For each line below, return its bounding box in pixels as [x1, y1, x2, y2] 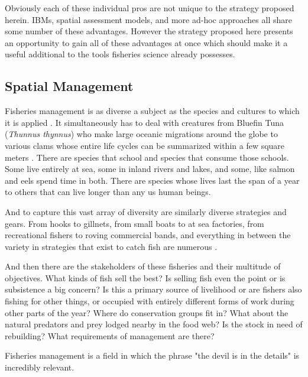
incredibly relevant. [5, 361, 74, 373]
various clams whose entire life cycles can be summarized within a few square [5, 139, 285, 151]
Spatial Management [5, 77, 134, 95]
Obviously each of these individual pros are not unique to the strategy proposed [5, 2, 294, 14]
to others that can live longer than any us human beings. [5, 186, 211, 198]
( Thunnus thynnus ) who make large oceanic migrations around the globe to [5, 128, 278, 140]
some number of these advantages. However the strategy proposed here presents [5, 25, 293, 37]
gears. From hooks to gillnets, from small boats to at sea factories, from [5, 217, 264, 229]
